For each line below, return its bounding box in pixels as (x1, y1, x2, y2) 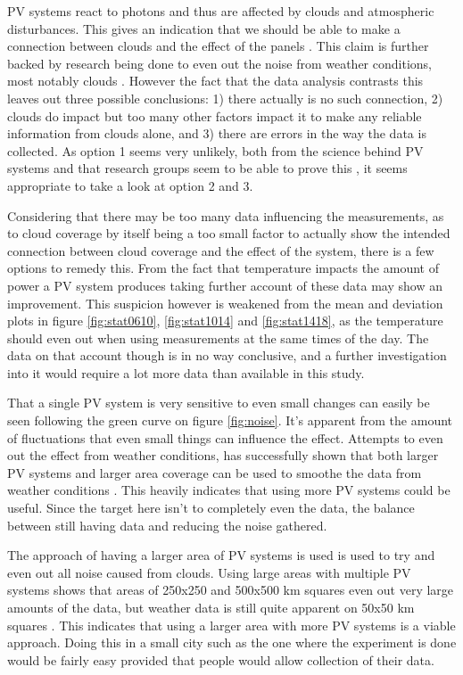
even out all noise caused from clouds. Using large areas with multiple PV (7, 563, 411, 581)
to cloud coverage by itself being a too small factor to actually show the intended (7, 224, 451, 243)
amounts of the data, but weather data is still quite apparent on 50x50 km (7, 598, 415, 616)
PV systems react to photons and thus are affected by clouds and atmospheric (7, 2, 434, 20)
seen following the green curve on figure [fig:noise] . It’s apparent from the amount (7, 411, 453, 430)
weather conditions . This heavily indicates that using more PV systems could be (7, 481, 451, 499)
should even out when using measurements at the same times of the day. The (7, 328, 429, 347)
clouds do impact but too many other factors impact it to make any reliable (7, 106, 422, 125)
